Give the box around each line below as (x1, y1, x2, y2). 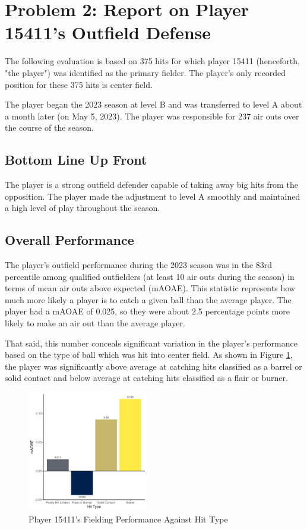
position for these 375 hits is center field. (5, 78, 153, 90)
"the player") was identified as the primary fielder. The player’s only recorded (5, 66, 286, 78)
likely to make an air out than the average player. (5, 317, 185, 329)
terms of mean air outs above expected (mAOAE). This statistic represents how (5, 282, 295, 294)
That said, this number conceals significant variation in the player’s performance (5, 336, 297, 349)
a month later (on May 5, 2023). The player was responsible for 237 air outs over (5, 109, 299, 122)
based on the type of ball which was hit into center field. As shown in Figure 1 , (5, 348, 293, 361)
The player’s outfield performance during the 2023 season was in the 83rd (5, 259, 273, 271)
